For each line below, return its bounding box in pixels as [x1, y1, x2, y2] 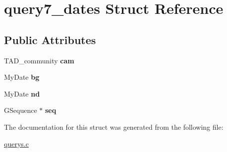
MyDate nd [4, 88, 40, 99]
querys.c [4, 138, 29, 149]
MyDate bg [4, 72, 40, 82]
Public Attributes [4, 32, 96, 47]
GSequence [4, 105, 37, 115]
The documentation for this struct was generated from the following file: [4, 121, 224, 132]
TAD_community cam [4, 55, 74, 65]
